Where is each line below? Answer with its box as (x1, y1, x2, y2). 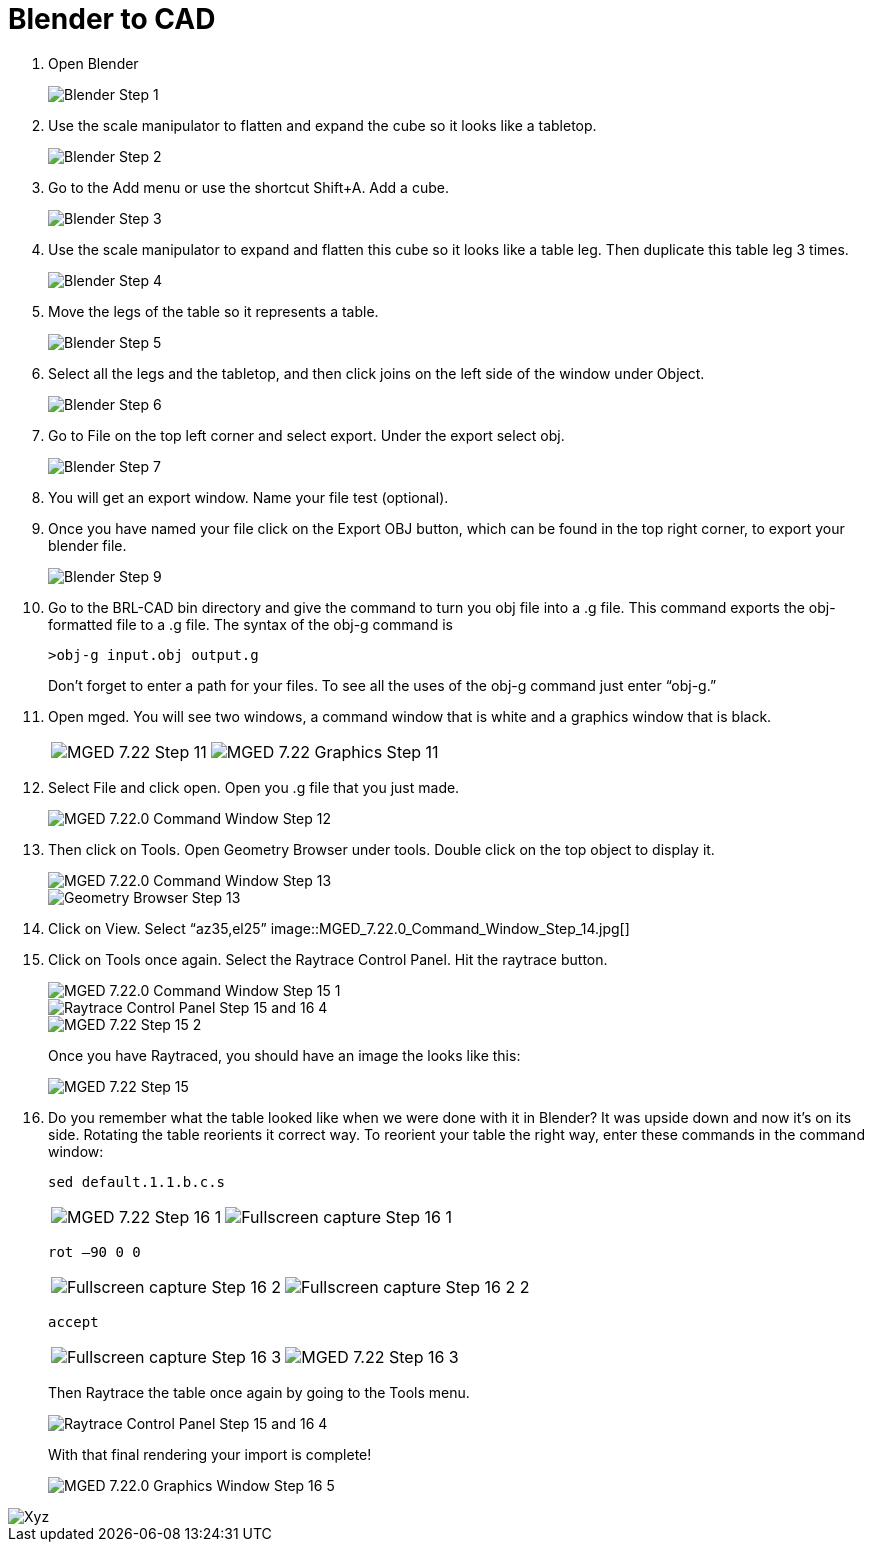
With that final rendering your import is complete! (48, 1445, 372, 1463)
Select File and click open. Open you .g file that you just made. (48, 778, 460, 796)
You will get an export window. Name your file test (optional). (48, 488, 449, 506)
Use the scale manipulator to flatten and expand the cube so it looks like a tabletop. (48, 116, 597, 134)
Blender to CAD (8, 2, 216, 36)
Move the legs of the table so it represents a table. (48, 302, 379, 320)
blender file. (48, 536, 127, 554)
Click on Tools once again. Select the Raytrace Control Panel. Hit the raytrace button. (48, 950, 608, 968)
